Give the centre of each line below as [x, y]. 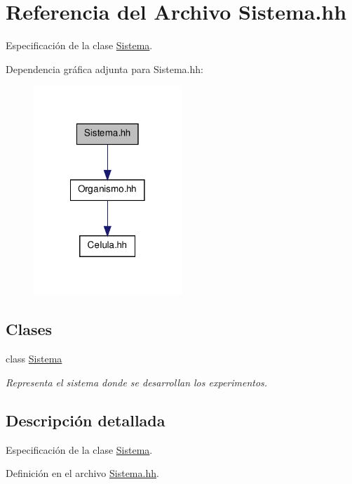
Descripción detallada [86, 420]
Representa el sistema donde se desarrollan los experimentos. [137, 382]
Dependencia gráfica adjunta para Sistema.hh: [104, 68]
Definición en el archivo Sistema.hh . [82, 473]
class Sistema [34, 359]
